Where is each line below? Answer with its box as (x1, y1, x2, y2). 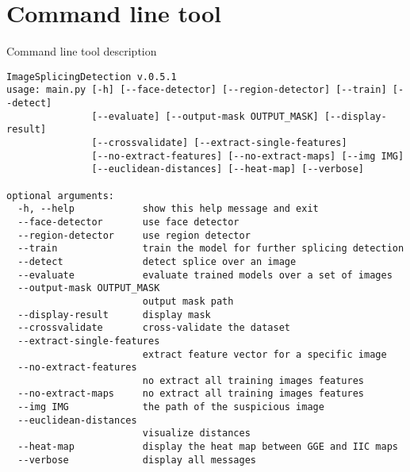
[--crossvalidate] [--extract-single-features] (91, 137, 347, 148)
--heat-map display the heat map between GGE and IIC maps (17, 441, 398, 453)
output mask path (142, 295, 234, 307)
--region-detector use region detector (17, 229, 251, 241)
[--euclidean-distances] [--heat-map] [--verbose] (91, 163, 365, 175)
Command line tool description (6, 43, 157, 59)
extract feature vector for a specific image (142, 348, 387, 360)
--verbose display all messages (17, 454, 256, 466)
